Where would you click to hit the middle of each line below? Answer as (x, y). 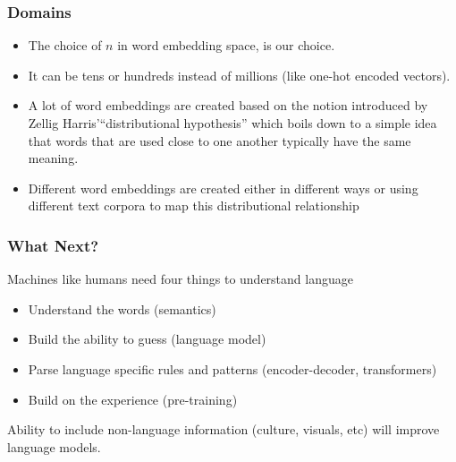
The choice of (65, 45)
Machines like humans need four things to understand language (180, 279)
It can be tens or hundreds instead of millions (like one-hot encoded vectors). (239, 75)
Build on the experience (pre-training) (133, 399)
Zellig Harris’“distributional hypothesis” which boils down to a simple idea (232, 123)
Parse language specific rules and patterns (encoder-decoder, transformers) (232, 368)
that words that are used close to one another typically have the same (220, 140)
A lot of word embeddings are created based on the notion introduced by (228, 105)
